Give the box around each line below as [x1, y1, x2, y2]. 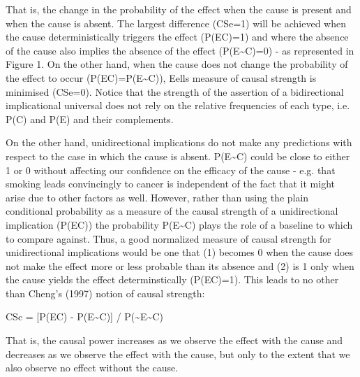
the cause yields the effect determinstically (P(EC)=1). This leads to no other [6, 272, 339, 287]
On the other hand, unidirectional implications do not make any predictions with [6, 135, 352, 150]
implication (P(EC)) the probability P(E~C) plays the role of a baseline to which [6, 217, 353, 232]
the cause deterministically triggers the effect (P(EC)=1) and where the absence [6, 29, 349, 44]
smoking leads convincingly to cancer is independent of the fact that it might [6, 176, 335, 191]
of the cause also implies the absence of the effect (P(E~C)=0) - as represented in [6, 43, 354, 57]
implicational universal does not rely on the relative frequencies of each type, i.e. [6, 98, 350, 113]
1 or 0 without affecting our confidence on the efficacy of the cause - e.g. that [6, 162, 336, 177]
